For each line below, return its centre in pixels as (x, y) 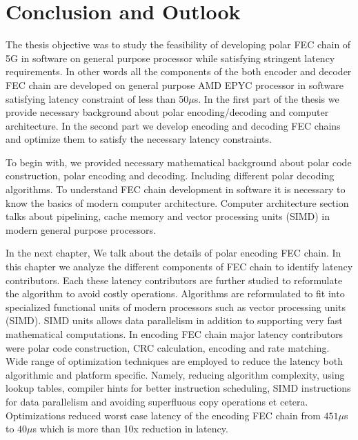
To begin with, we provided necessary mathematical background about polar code (179, 162)
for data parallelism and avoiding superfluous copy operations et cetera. (157, 401)
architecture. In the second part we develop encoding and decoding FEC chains (173, 125)
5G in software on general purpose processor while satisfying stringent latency (170, 58)
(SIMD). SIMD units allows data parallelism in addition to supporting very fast (174, 320)
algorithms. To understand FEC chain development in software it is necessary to (176, 189)
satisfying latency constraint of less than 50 (97, 98)
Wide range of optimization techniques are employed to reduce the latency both (175, 361)
